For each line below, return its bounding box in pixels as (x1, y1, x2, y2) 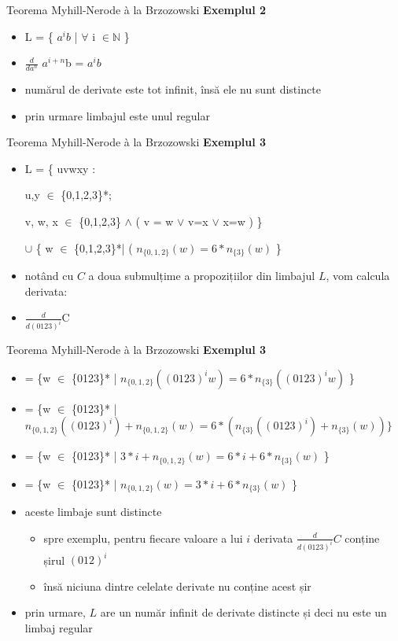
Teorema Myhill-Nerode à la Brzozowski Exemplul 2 (6, 2, 267, 17)
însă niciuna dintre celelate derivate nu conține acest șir (43, 577, 311, 594)
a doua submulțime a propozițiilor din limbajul (88, 267, 315, 284)
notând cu (24, 267, 74, 284)
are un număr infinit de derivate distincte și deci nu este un (100, 604, 387, 621)
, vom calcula (326, 267, 390, 284)
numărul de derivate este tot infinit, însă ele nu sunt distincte (24, 81, 321, 98)
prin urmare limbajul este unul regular (24, 107, 210, 123)
